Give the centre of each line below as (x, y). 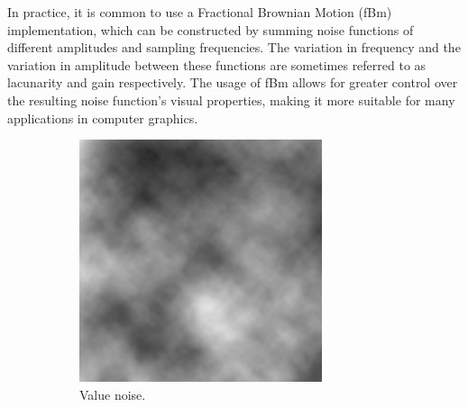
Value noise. (113, 394)
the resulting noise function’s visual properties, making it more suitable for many (231, 99)
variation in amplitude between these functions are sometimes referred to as (217, 64)
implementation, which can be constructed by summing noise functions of (211, 29)
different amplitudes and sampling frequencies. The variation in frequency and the (234, 47)
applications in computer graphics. (103, 118)
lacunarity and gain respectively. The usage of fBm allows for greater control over (233, 82)
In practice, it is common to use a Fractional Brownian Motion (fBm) (200, 12)
